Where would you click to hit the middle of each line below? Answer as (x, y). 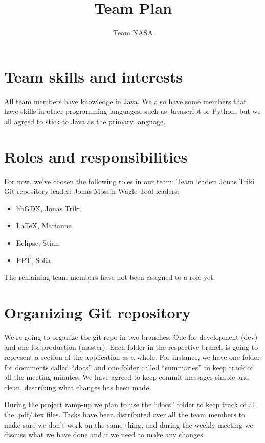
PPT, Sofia (34, 260)
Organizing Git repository (97, 312)
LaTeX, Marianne (44, 225)
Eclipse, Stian (38, 242)
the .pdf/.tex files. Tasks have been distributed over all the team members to (125, 414)
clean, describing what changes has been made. (78, 387)
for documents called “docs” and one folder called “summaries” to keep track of (129, 367)
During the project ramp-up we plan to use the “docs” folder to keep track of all (130, 404)
